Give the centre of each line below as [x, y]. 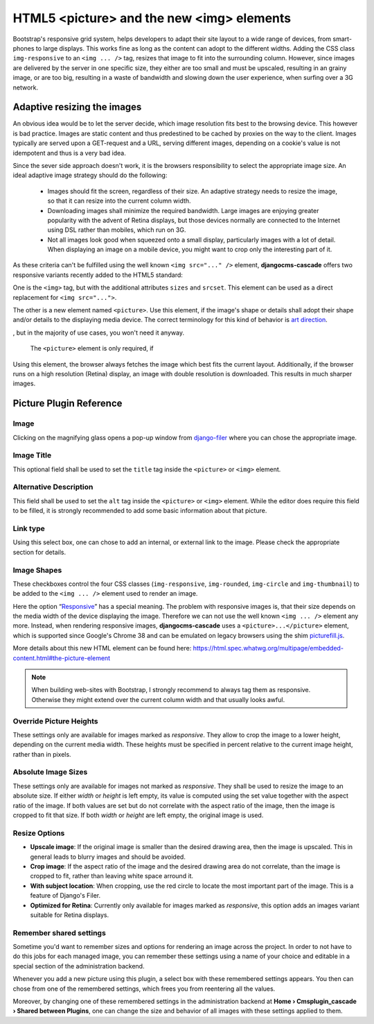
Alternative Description [53, 487]
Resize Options [39, 833]
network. [26, 87]
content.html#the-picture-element [62, 658]
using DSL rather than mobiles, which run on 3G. [117, 230]
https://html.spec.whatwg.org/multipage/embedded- [268, 648]
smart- [342, 39]
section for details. [39, 552]
